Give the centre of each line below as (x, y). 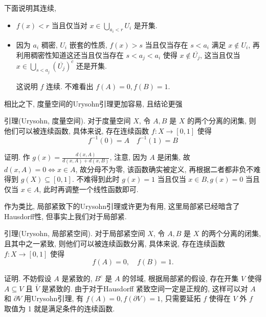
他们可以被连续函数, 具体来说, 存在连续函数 (77, 130)
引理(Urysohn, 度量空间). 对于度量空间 (68, 121)
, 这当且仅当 (220, 55)
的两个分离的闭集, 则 (221, 121)
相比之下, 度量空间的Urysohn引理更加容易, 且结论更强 (93, 103)
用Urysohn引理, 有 (53, 298)
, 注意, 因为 (128, 157)
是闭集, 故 (174, 157)
